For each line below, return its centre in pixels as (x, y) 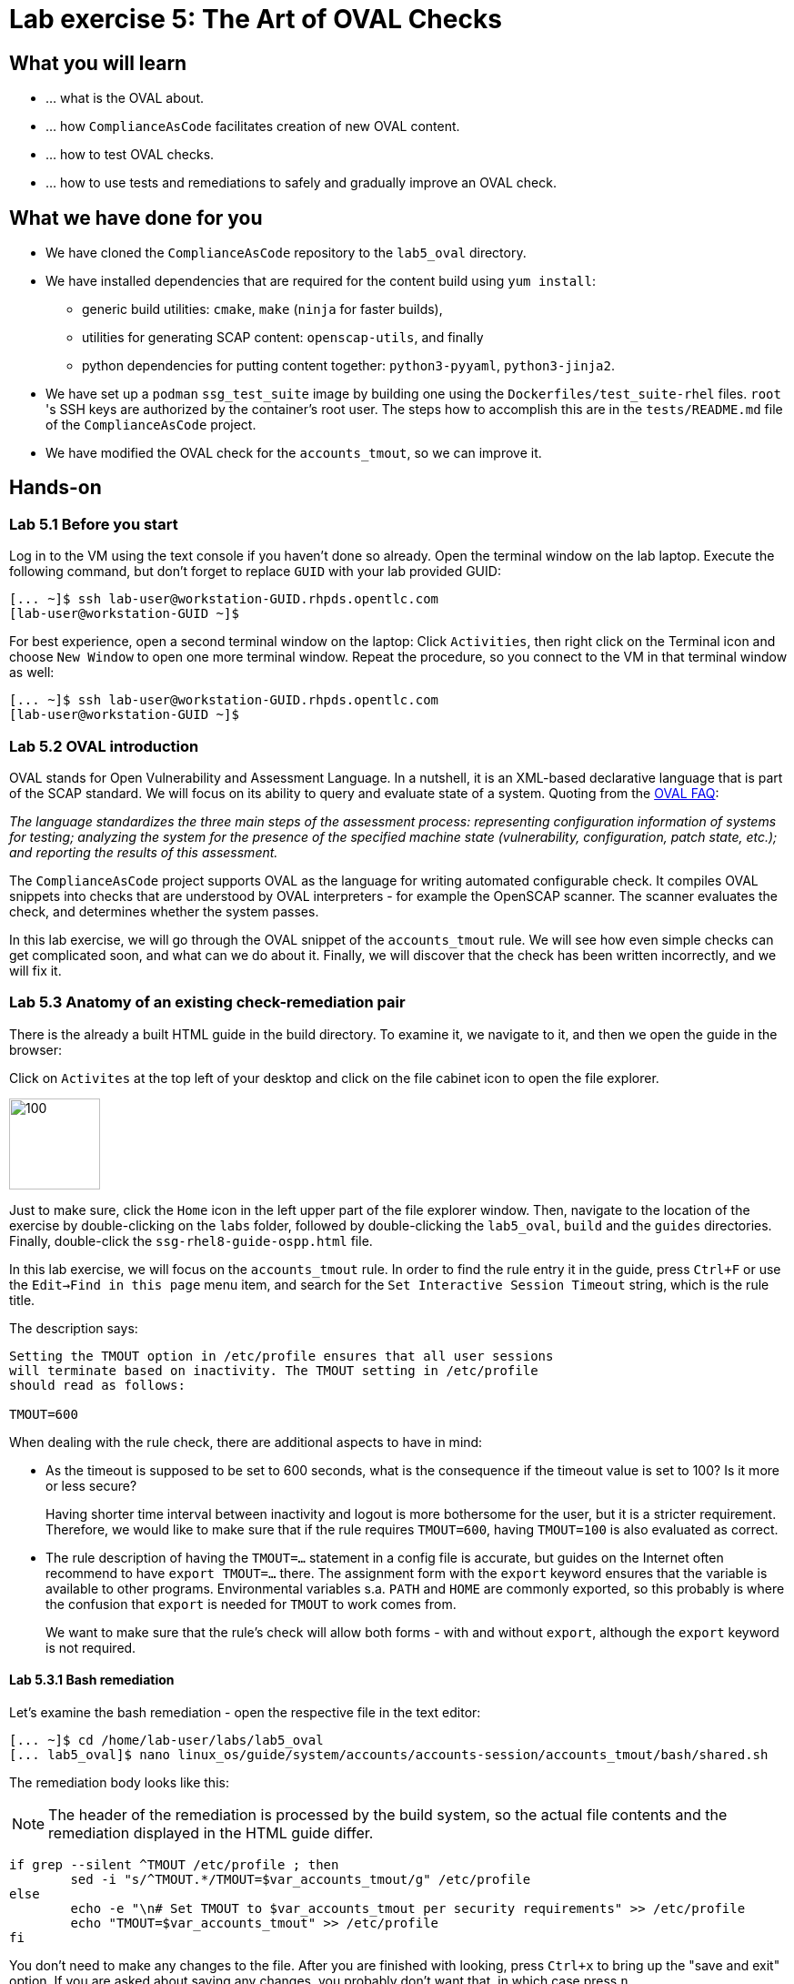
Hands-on (55, 488)
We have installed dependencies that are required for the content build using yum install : (321, 281)
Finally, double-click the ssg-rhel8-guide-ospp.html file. (191, 1240)
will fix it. (35, 970)
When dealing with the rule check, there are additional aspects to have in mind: (246, 1442)
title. (22, 1300)
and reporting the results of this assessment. (144, 852)
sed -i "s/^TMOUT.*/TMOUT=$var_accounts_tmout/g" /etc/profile (301, 1879)
